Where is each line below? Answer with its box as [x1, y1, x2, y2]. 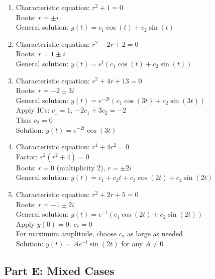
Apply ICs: [16, 105, 50, 115]
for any [121, 238, 143, 248]
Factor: [16, 151, 38, 161]
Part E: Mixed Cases [4, 262, 115, 278]
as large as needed [127, 228, 183, 239]
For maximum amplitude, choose [16, 228, 117, 239]
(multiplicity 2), [56, 162, 105, 172]
